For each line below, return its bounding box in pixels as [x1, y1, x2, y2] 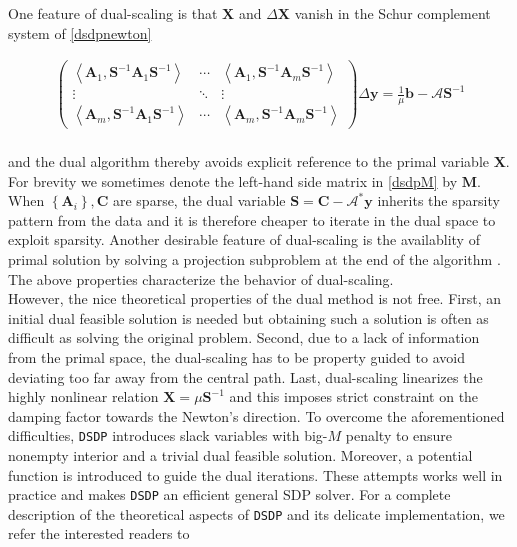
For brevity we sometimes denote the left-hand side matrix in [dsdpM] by [8, 170, 458, 191]
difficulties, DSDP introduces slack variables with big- [8, 425, 328, 446]
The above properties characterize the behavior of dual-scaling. [8, 268, 394, 289]
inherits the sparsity [377, 190, 500, 211]
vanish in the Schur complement [294, 3, 491, 23]
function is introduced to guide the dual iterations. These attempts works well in [8, 464, 503, 485]
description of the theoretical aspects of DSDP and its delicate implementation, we [8, 503, 505, 524]
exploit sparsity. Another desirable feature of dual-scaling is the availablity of [8, 229, 480, 250]
